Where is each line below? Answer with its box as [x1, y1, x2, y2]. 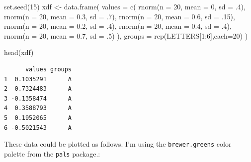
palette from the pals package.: [4, 148, 100, 159]
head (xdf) [4, 47, 34, 57]
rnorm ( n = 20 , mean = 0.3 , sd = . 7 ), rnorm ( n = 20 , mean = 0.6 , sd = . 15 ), [4, 11, 235, 21]
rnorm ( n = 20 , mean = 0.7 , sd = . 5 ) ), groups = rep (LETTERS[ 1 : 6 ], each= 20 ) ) [4, 30, 248, 41]
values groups [25, 65, 72, 73]
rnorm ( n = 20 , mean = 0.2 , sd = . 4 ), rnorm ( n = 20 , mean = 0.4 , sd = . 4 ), [4, 21, 232, 31]
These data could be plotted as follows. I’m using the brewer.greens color [4, 139, 232, 149]
